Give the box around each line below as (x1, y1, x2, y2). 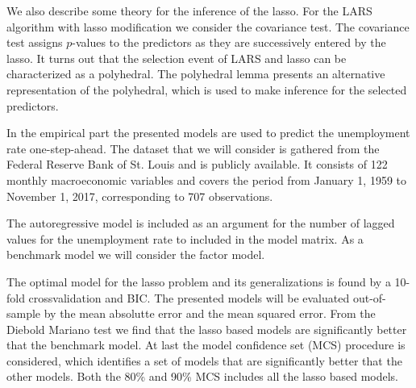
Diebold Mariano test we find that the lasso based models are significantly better (6, 320, 407, 337)
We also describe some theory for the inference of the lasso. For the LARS (6, 2, 372, 19)
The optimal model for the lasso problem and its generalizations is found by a (6, 273, 391, 290)
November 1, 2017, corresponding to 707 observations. (6, 187, 273, 204)
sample (6, 305, 41, 322)
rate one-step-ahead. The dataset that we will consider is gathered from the (6, 140, 380, 156)
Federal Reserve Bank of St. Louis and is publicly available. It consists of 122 (6, 156, 388, 173)
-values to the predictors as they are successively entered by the (72, 34, 386, 51)
